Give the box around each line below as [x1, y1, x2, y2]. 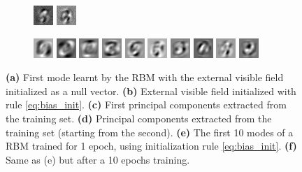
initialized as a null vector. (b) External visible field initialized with [6, 83, 296, 98]
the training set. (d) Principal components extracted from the [6, 110, 272, 125]
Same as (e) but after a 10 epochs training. [6, 152, 190, 166]
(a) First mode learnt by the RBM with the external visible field [6, 70, 284, 85]
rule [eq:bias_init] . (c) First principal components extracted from [6, 97, 287, 112]
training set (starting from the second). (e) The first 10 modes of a [6, 124, 294, 139]
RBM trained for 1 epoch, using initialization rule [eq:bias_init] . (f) [6, 138, 297, 153]
